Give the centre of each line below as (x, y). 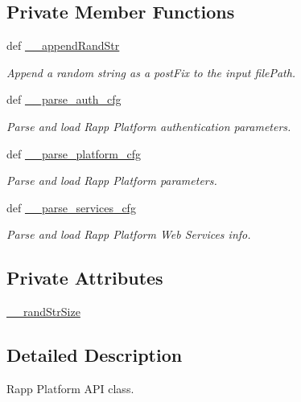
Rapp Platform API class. (70, 388)
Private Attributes (85, 278)
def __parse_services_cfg (71, 207)
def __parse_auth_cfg (64, 99)
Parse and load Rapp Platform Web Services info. (129, 234)
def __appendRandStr (63, 45)
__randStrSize (43, 312)
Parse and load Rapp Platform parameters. (112, 180)
